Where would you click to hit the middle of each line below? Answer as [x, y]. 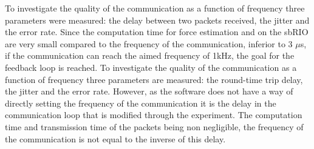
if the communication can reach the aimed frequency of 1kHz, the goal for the [150, 55]
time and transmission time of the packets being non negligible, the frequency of [154, 126]
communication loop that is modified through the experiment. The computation [154, 115]
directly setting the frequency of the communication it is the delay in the [141, 103]
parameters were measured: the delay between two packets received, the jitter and [157, 20]
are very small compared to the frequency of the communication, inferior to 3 [149, 43]
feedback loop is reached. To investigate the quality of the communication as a [151, 67]
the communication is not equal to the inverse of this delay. [115, 138]
